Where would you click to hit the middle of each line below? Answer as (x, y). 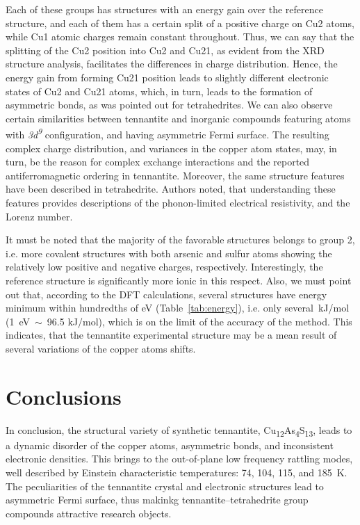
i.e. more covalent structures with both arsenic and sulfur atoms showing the (169, 253)
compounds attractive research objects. (89, 513)
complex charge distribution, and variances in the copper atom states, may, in (171, 148)
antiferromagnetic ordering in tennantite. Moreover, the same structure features (175, 175)
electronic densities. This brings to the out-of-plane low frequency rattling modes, (179, 459)
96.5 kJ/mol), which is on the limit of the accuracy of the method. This (199, 321)
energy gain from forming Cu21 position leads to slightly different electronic (167, 77)
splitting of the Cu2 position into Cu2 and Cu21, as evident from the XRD (165, 50)
